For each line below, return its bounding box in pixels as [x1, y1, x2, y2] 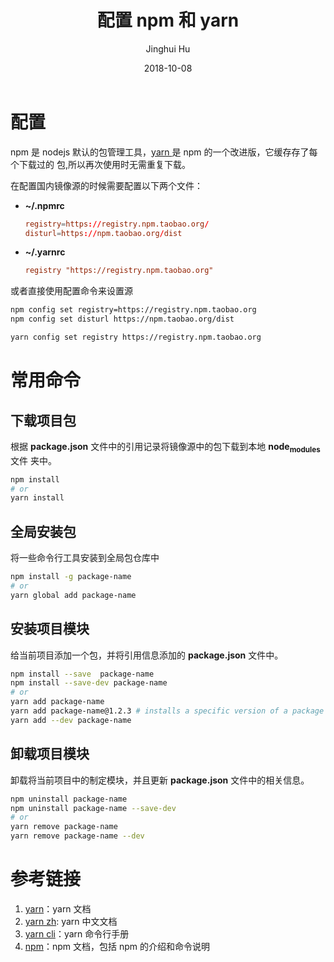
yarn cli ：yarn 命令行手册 [24, 927, 130, 940]
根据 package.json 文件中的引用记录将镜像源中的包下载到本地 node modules [10, 440, 321, 455]
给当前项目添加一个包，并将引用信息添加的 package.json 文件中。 [10, 649, 284, 661]
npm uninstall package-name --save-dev [10, 803, 177, 813]
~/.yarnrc [24, 246, 66, 258]
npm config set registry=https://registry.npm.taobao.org [10, 305, 257, 315]
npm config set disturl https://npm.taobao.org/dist [10, 314, 235, 325]
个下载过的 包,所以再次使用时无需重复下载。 [10, 158, 191, 170]
